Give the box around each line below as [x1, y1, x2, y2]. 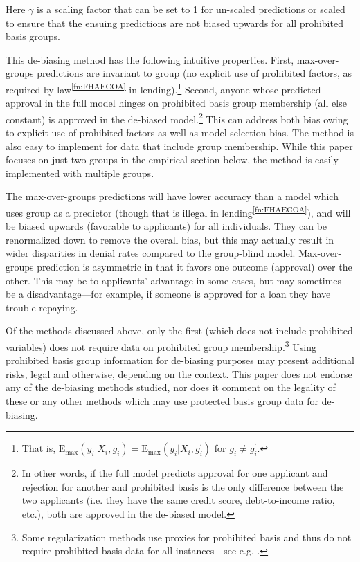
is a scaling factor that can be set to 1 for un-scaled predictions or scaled [37, 2, 345, 16]
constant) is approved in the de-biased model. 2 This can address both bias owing [6, 109, 348, 126]
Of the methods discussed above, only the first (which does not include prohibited [6, 323, 353, 338]
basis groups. [6, 29, 60, 44]
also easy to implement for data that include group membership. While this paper [6, 138, 353, 153]
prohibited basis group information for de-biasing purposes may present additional [6, 353, 354, 368]
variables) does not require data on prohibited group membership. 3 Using [6, 338, 316, 354]
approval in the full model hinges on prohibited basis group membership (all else [6, 96, 347, 110]
